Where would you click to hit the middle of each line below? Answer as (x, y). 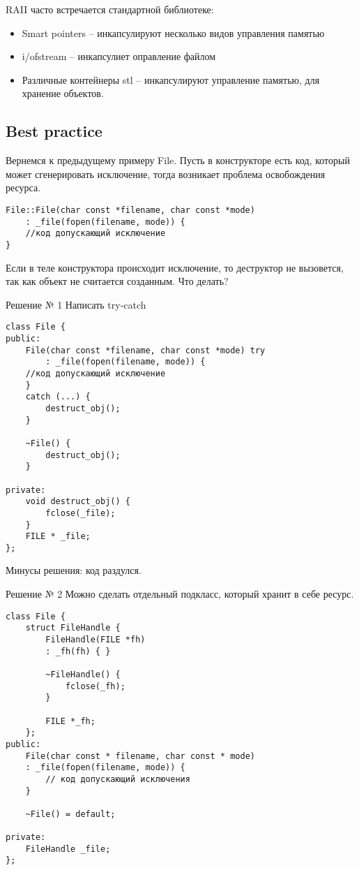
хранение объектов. (63, 93)
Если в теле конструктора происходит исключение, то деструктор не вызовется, (175, 267)
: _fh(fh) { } (78, 651)
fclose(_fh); (95, 686)
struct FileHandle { (73, 628)
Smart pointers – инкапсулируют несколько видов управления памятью (173, 32)
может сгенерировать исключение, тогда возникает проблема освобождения (166, 174)
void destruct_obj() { (78, 502)
